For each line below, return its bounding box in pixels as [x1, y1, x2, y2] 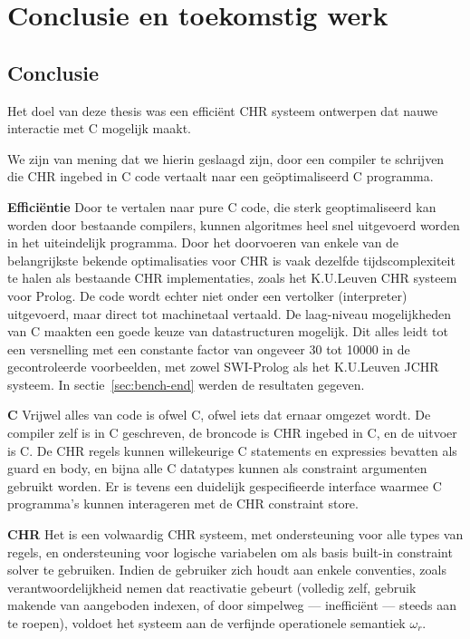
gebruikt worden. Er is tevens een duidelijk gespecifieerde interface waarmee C [7, 476, 442, 495]
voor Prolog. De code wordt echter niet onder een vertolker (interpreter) [7, 286, 408, 305]
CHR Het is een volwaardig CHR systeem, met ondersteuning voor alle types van [7, 525, 464, 544]
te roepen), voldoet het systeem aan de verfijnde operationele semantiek [7, 614, 406, 633]
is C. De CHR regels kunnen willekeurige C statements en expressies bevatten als [7, 441, 457, 460]
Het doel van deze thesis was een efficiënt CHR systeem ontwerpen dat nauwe [7, 101, 438, 120]
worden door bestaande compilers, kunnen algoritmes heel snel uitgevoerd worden [7, 215, 460, 234]
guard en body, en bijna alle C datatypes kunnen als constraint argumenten [7, 459, 427, 478]
